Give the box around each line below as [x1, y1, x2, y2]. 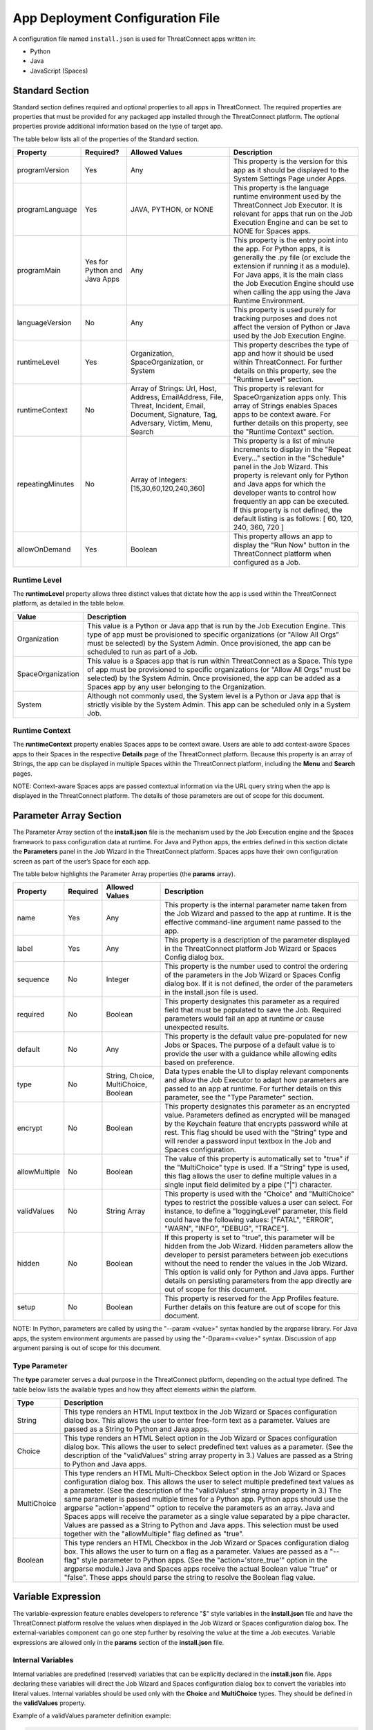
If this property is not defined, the [233, 505, 343, 515]
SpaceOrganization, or [130, 357, 204, 367]
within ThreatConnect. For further [233, 357, 343, 367]
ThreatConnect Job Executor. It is [233, 201, 343, 210]
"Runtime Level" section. [233, 374, 314, 384]
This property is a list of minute [233, 436, 335, 446]
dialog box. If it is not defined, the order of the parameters [164, 979, 354, 989]
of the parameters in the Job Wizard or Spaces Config [164, 970, 341, 980]
